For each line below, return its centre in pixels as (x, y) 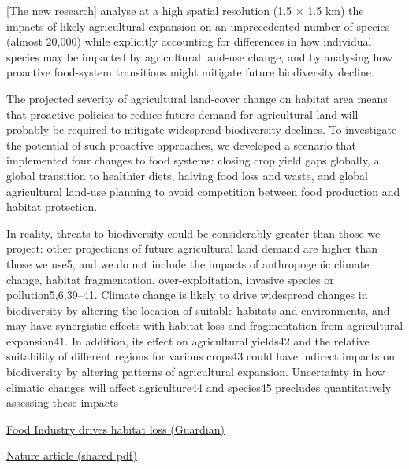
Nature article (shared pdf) (72, 455)
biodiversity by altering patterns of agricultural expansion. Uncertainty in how (196, 372)
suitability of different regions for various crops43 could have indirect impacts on (201, 356)
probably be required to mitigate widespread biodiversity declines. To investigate (202, 129)
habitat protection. (52, 207)
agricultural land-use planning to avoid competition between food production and (203, 191)
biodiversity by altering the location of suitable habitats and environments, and (198, 310)
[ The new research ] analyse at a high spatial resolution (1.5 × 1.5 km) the (185, 10)
